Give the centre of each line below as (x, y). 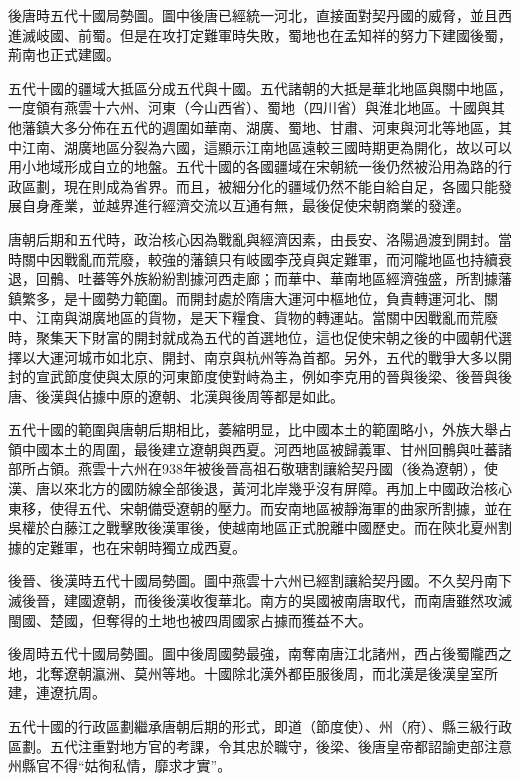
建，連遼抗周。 (57, 692)
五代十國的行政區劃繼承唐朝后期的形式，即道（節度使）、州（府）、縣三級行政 (260, 726)
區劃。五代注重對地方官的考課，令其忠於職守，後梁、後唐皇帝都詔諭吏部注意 (260, 745)
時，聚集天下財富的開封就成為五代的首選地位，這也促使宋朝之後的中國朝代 (253, 336)
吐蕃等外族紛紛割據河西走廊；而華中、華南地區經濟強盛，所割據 (287, 278)
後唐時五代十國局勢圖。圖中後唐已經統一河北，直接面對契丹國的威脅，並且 (253, 15)
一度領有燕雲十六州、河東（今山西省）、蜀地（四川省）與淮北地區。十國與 (249, 107)
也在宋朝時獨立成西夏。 (168, 546)
